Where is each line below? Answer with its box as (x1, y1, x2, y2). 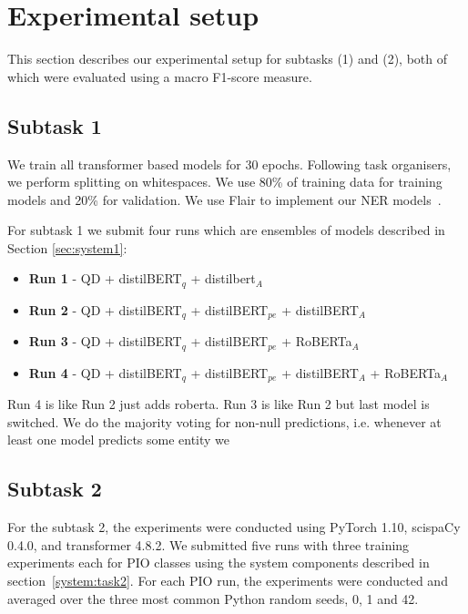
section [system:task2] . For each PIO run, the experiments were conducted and (7, 571, 448, 590)
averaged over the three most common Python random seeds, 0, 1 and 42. (7, 588, 419, 608)
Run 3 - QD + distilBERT (28, 332, 182, 351)
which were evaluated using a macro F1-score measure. (7, 67, 312, 86)
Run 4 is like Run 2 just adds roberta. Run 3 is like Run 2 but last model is (7, 394, 430, 414)
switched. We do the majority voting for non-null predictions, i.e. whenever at (7, 412, 442, 431)
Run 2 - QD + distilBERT (28, 300, 182, 319)
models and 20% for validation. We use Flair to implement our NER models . (7, 189, 442, 209)
